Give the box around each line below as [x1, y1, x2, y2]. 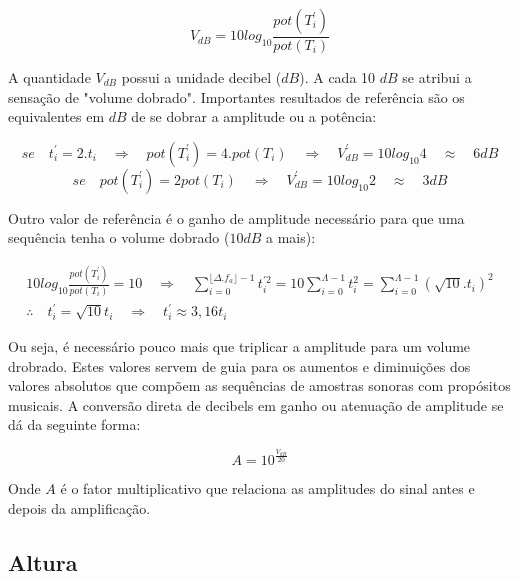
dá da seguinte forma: [8, 414, 141, 435]
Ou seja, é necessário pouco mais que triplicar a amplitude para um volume [8, 335, 471, 356]
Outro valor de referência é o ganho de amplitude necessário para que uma [8, 207, 465, 228]
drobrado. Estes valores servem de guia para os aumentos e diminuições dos [8, 355, 471, 376]
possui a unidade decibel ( [121, 67, 282, 88]
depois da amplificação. [8, 497, 151, 518]
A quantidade [8, 67, 91, 88]
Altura [8, 546, 78, 577]
